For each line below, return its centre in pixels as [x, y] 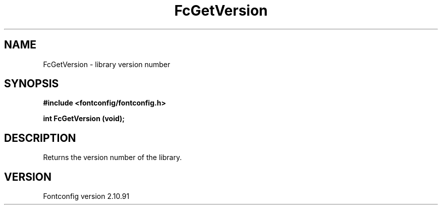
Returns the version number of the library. [113, 158]
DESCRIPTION [40, 138]
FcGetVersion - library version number [107, 64]
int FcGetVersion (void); [84, 119]
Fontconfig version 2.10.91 [86, 196]
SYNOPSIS [32, 84]
